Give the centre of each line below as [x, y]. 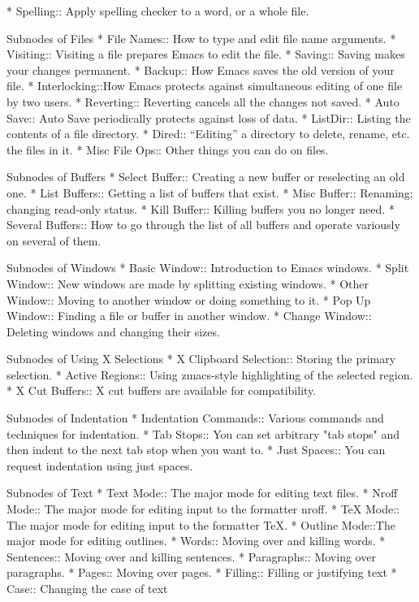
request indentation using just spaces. [100, 465]
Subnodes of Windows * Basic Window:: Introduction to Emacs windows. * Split [208, 268]
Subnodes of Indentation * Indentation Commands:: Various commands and [195, 418]
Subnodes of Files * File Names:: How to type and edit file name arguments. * [201, 38]
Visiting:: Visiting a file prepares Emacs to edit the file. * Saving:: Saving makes [206, 54]
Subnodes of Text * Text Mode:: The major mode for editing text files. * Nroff [202, 493]
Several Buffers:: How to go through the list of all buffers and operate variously [203, 225]
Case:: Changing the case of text [87, 588]
